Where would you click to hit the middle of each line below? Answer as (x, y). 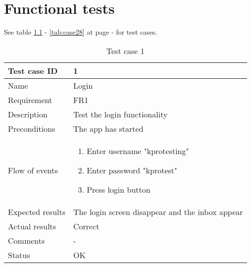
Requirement (30, 100)
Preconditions (32, 128)
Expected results (37, 212)
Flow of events (33, 170)
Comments (26, 240)
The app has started (108, 128)
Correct (86, 226)
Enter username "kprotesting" (138, 151)
